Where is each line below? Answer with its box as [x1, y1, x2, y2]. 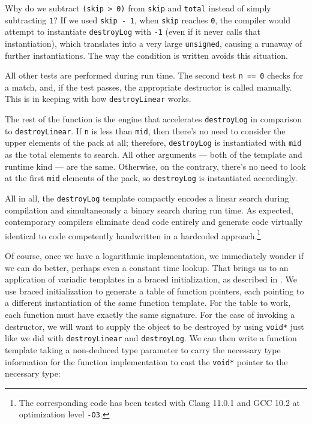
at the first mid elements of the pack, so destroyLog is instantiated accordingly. [5, 172, 298, 184]
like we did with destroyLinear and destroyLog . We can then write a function [5, 332, 297, 344]
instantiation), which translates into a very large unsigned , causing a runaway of [5, 37, 302, 49]
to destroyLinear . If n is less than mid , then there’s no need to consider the [5, 124, 286, 137]
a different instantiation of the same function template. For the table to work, [5, 296, 291, 309]
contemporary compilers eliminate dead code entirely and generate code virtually [5, 215, 303, 228]
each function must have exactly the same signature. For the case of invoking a [5, 308, 295, 320]
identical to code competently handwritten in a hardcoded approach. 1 [5, 227, 261, 242]
